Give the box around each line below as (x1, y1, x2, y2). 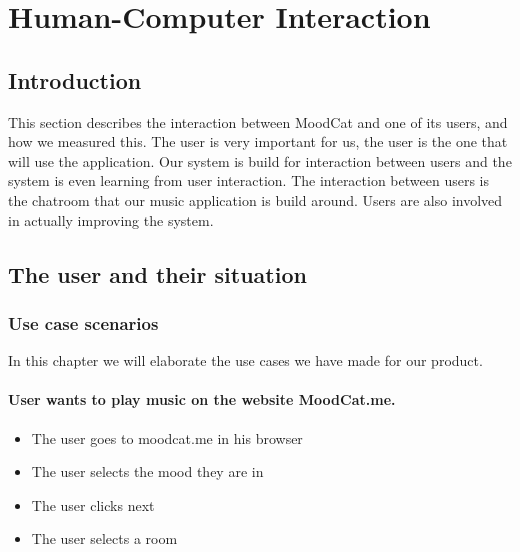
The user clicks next (31, 494, 155, 515)
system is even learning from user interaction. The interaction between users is (8, 170, 489, 191)
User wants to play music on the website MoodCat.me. (8, 389, 396, 410)
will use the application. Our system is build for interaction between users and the (8, 150, 512, 171)
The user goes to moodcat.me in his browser (31, 427, 303, 448)
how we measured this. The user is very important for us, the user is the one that (8, 131, 508, 152)
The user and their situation (8, 258, 307, 289)
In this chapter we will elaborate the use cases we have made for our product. (8, 350, 483, 371)
